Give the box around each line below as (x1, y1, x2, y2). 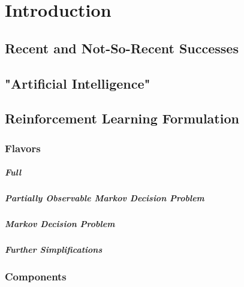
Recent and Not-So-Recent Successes (5, 38, 239, 57)
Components (5, 269, 67, 284)
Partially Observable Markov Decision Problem (5, 192, 204, 204)
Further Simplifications (5, 243, 103, 256)
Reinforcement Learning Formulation (5, 109, 239, 128)
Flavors (5, 140, 41, 155)
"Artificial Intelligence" (5, 74, 150, 92)
